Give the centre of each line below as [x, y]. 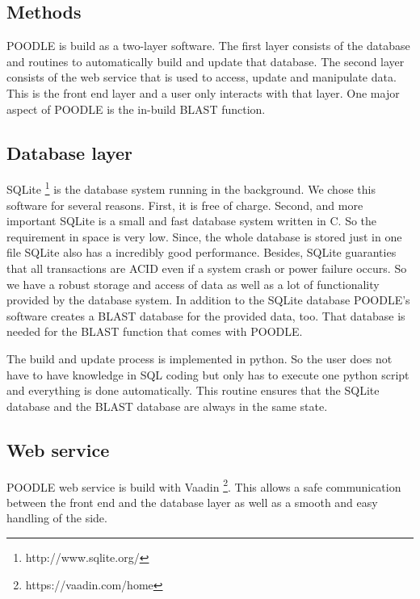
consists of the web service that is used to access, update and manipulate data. [202, 77]
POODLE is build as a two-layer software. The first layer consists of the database [208, 46]
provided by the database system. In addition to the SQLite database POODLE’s [208, 300]
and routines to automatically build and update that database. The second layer [206, 61]
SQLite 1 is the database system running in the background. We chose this [191, 188]
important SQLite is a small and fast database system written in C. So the [192, 221]
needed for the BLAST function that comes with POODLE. [155, 331]
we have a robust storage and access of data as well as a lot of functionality [193, 284]
